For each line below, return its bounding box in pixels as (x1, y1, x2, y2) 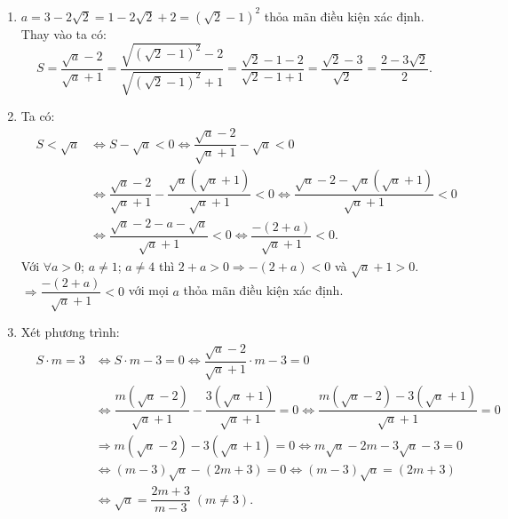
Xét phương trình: (20, 323, 120, 341)
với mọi (128, 281, 169, 299)
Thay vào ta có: (20, 24, 107, 43)
